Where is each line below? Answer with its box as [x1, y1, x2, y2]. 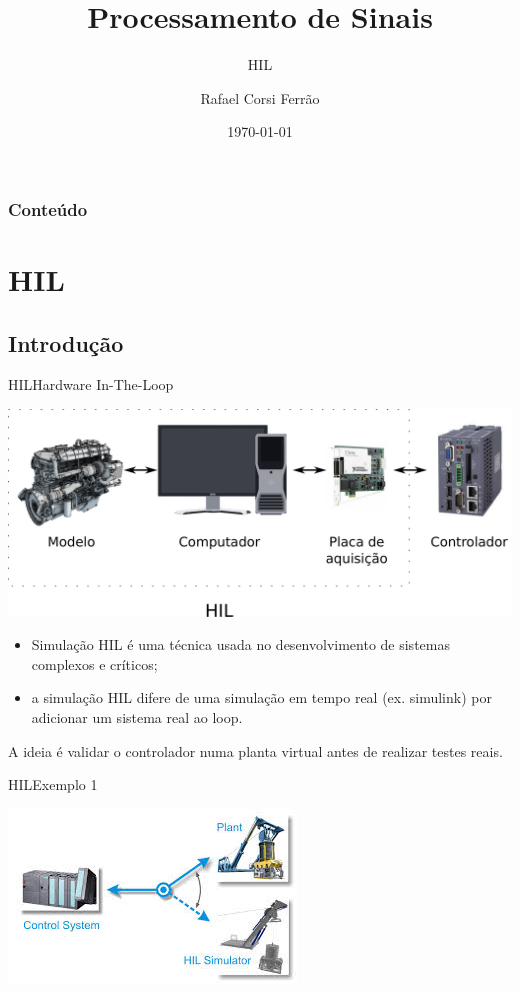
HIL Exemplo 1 [8, 774, 98, 795]
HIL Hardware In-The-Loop [8, 374, 174, 395]
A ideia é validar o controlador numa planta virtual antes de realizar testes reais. [8, 740, 503, 761]
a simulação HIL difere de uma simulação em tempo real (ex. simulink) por [31, 687, 492, 708]
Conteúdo [8, 196, 88, 221]
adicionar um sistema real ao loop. [31, 707, 243, 728]
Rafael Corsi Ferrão [200, 87, 320, 108]
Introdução [8, 327, 124, 358]
